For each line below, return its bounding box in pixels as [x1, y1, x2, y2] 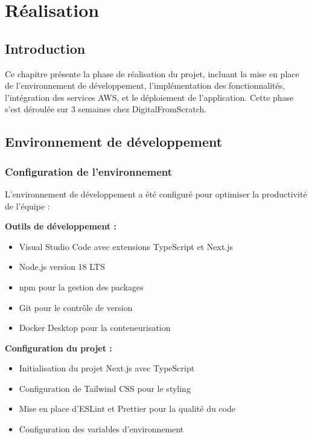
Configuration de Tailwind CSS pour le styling [19, 382, 191, 394]
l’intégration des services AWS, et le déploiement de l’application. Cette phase [5, 91, 294, 103]
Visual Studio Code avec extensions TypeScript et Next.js [19, 240, 234, 252]
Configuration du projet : [5, 341, 112, 354]
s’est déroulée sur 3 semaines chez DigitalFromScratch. [5, 103, 207, 115]
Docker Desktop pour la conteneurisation [19, 321, 171, 334]
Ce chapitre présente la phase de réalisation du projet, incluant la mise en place [5, 67, 299, 80]
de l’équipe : [5, 199, 50, 212]
